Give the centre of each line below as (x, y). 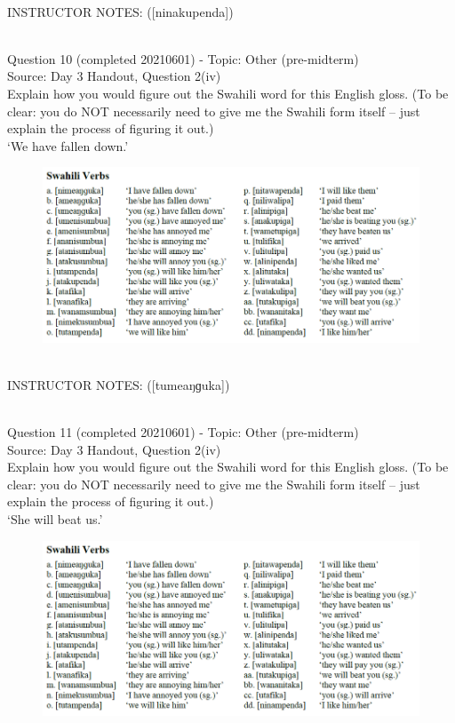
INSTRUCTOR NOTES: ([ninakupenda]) (120, 11)
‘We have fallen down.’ (68, 145)
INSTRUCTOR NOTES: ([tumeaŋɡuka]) (119, 384)
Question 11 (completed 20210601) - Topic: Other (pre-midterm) (183, 432)
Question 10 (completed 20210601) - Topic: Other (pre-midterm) (183, 58)
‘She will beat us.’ (55, 519)
